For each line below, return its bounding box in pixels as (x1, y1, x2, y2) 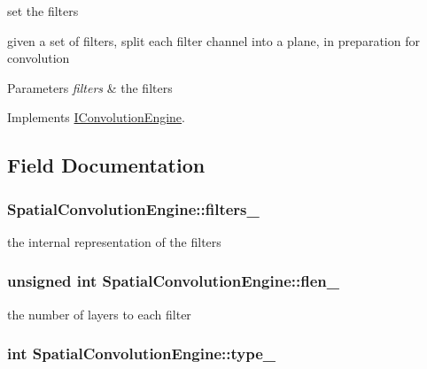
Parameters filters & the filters (7, 78, 173, 96)
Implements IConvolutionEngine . (7, 108, 185, 127)
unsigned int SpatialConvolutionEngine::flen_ (7, 270, 339, 292)
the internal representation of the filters (7, 232, 221, 250)
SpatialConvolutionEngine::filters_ (7, 197, 260, 219)
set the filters (7, 2, 79, 19)
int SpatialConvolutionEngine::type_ (7, 342, 276, 365)
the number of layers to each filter (7, 304, 191, 323)
